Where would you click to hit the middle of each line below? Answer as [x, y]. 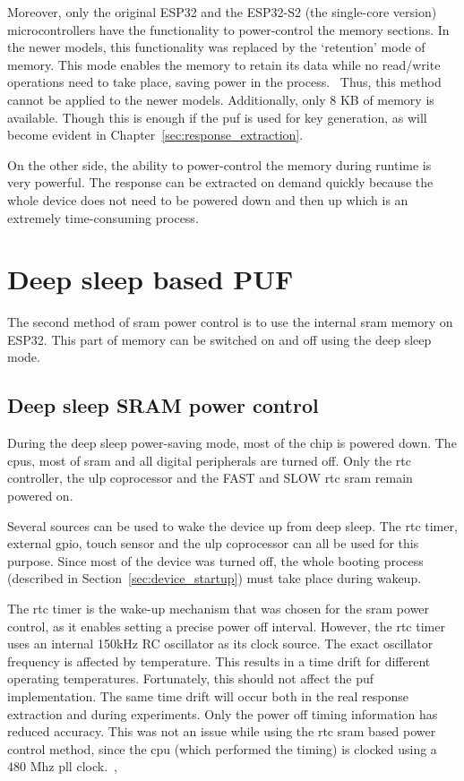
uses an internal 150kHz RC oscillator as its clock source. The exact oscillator [220, 644]
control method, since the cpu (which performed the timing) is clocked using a [222, 748]
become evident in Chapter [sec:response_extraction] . [155, 135]
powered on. [40, 496]
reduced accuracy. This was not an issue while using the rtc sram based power [222, 731]
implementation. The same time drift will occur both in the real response [208, 695]
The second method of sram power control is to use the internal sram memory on [230, 322]
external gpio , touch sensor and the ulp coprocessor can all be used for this [213, 543]
